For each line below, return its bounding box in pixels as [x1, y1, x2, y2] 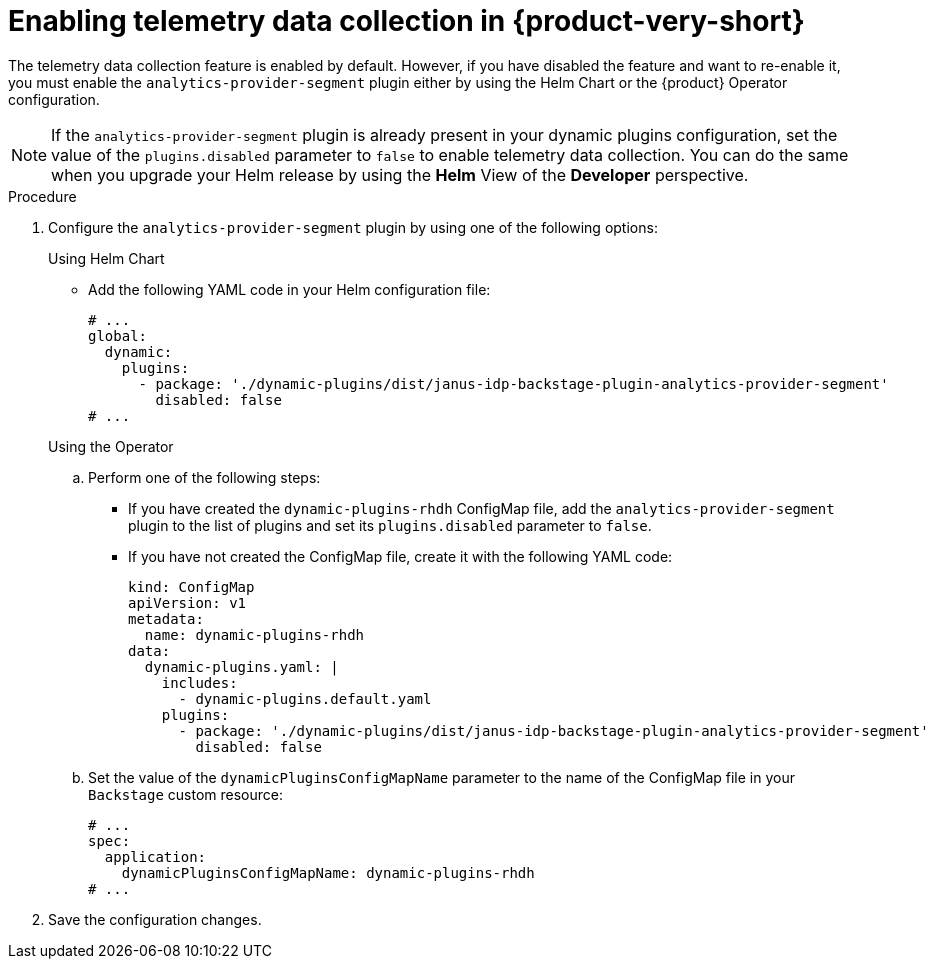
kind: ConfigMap [128, 578, 255, 595]
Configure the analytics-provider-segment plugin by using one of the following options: [48, 218, 658, 236]
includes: [161, 674, 238, 691]
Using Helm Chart [48, 249, 165, 267]
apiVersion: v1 [128, 594, 247, 611]
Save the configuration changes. [48, 910, 262, 928]
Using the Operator [48, 437, 174, 455]
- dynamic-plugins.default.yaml [178, 690, 432, 707]
